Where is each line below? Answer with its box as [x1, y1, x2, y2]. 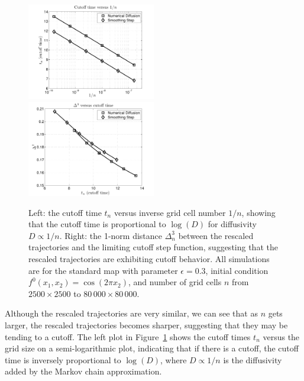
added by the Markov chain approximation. [5, 365, 162, 377]
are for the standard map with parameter [28, 264, 178, 276]
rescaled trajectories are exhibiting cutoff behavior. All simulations [28, 252, 270, 264]
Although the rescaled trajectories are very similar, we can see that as [5, 307, 258, 319]
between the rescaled [178, 229, 254, 241]
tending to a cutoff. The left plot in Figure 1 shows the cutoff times [5, 330, 251, 343]
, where [160, 353, 187, 366]
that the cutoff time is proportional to [28, 218, 166, 230]
